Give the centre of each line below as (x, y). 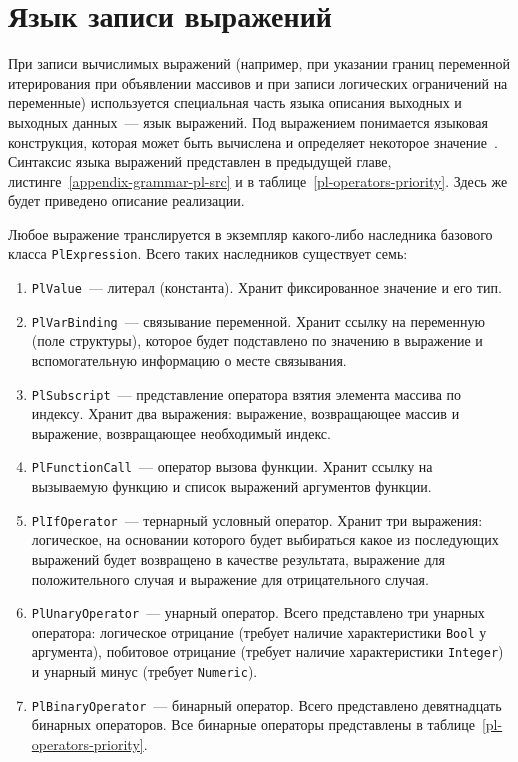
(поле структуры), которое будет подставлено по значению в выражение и (257, 340)
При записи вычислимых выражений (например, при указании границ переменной (259, 63)
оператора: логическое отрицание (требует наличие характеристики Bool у (259, 631)
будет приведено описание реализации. (126, 200)
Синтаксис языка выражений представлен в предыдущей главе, (200, 161)
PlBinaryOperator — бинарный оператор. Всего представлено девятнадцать (266, 704)
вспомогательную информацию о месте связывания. (189, 360)
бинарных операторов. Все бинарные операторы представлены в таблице (253, 724)
